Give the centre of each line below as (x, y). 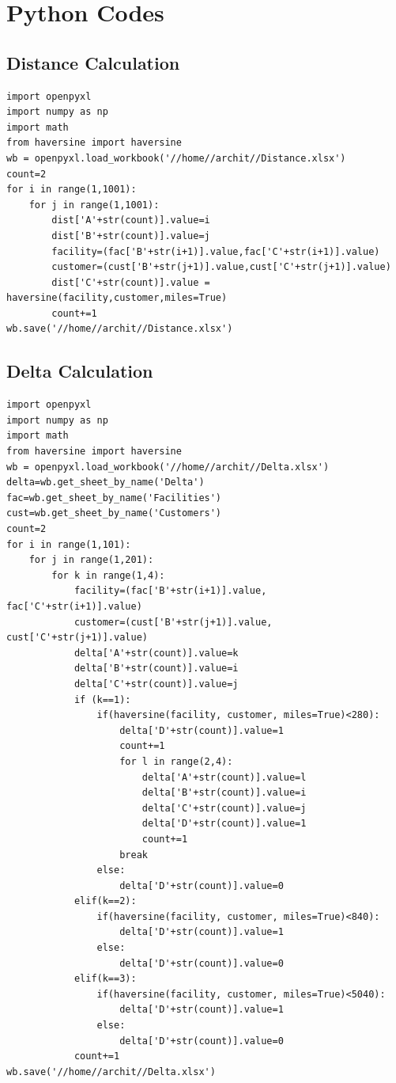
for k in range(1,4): (108, 575)
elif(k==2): (105, 901)
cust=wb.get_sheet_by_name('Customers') (114, 513)
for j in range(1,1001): (94, 205)
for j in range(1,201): (91, 560)
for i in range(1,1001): (72, 190)
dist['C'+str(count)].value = (131, 282)
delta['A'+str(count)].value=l (224, 777)
